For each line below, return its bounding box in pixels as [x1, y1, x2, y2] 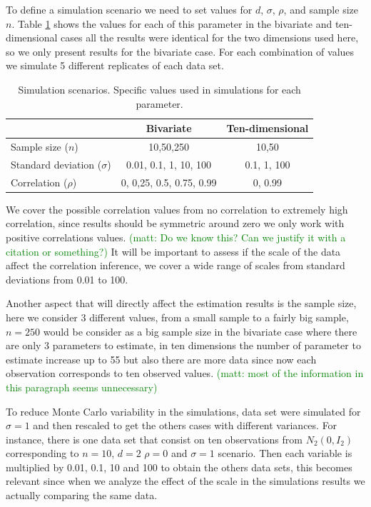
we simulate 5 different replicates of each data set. [6, 58, 224, 73]
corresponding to [6, 446, 79, 461]
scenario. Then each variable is [218, 446, 352, 461]
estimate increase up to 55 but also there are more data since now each [6, 351, 317, 366]
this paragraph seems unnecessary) [6, 379, 158, 394]
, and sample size [283, 2, 358, 16]
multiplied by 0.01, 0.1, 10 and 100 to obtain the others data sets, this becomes [6, 459, 352, 474]
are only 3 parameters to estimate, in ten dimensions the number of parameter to [6, 338, 361, 353]
